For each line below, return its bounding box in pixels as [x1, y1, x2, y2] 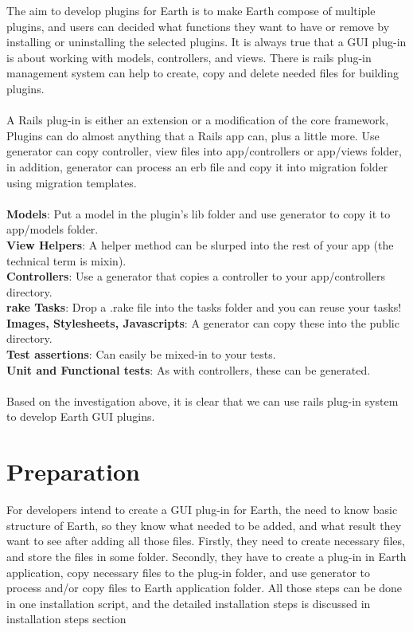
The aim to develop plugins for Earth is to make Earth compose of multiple [6, 2, 376, 18]
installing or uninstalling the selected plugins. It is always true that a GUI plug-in [6, 33, 407, 50]
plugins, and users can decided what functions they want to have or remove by [6, 18, 390, 34]
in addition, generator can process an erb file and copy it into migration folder [6, 158, 388, 175]
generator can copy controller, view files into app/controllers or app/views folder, [6, 143, 402, 159]
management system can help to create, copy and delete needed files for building [6, 65, 399, 81]
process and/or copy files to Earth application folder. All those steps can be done [6, 579, 403, 596]
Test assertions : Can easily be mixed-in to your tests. [6, 346, 276, 363]
